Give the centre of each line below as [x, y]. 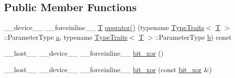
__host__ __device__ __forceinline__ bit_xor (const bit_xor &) [108, 69]
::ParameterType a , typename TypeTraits [66, 37]
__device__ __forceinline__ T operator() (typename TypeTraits [104, 27]
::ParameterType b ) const [193, 37]
